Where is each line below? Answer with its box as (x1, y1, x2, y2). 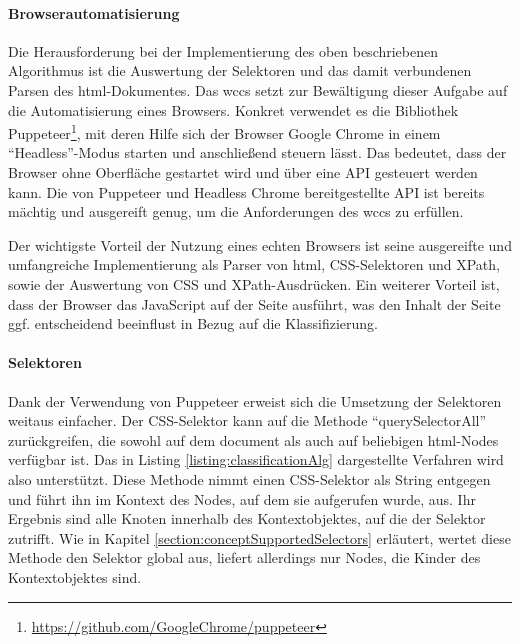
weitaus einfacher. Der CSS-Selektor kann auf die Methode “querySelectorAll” (8, 410, 487, 431)
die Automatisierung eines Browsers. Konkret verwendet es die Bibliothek (8, 99, 459, 120)
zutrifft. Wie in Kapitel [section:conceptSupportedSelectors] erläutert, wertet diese (8, 527, 511, 548)
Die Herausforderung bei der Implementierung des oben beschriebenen (8, 40, 439, 61)
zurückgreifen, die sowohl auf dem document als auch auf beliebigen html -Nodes (8, 429, 499, 450)
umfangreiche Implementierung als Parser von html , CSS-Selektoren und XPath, (8, 254, 500, 275)
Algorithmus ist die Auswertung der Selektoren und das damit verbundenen (8, 60, 472, 81)
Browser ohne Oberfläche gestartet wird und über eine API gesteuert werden (8, 162, 478, 183)
